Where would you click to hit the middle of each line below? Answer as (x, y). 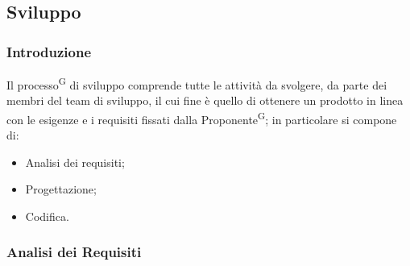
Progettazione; (61, 189)
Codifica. (47, 216)
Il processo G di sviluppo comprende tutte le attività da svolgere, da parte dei (197, 83)
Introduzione (49, 51)
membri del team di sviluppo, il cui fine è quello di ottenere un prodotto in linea (205, 100)
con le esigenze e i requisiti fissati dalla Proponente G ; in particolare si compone (202, 118)
